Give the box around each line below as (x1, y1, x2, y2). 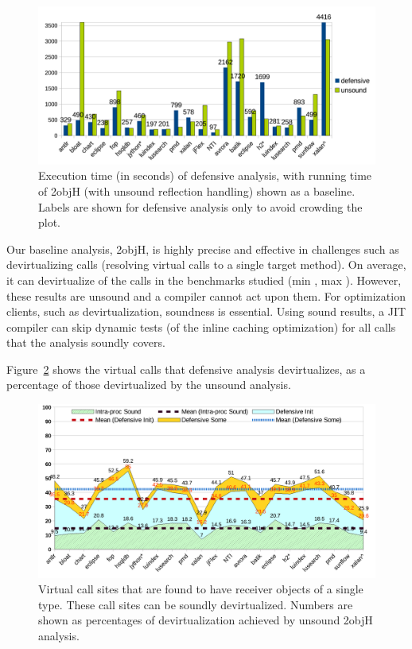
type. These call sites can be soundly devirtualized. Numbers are (38, 596, 353, 612)
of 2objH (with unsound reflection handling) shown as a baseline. (38, 182, 356, 199)
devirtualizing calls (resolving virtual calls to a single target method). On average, (6, 256, 406, 273)
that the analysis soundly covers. (6, 334, 165, 351)
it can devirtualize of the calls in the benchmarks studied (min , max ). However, (6, 271, 402, 288)
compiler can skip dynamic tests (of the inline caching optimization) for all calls (6, 318, 396, 335)
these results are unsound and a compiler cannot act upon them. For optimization (6, 287, 406, 304)
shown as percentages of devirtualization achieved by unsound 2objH (38, 612, 373, 628)
